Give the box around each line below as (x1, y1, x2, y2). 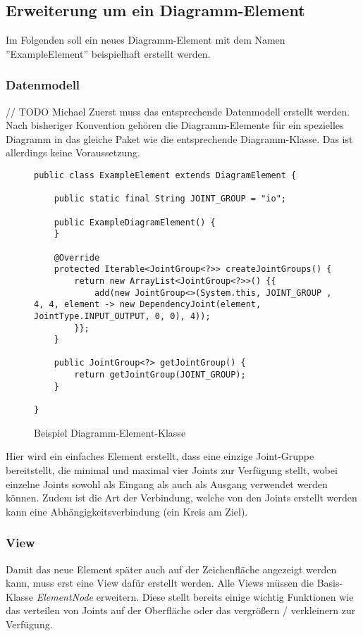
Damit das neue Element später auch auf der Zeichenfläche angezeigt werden (6, 561, 337, 576)
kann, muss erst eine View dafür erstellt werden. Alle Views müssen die (6, 575, 314, 590)
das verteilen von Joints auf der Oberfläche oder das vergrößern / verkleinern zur (6, 603, 356, 618)
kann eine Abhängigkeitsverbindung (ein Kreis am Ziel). (6, 504, 248, 518)
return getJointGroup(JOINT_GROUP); (74, 370, 246, 380)
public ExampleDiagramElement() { (54, 217, 216, 227)
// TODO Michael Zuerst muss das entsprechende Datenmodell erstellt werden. (6, 104, 350, 118)
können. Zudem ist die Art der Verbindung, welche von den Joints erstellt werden (6, 490, 357, 505)
